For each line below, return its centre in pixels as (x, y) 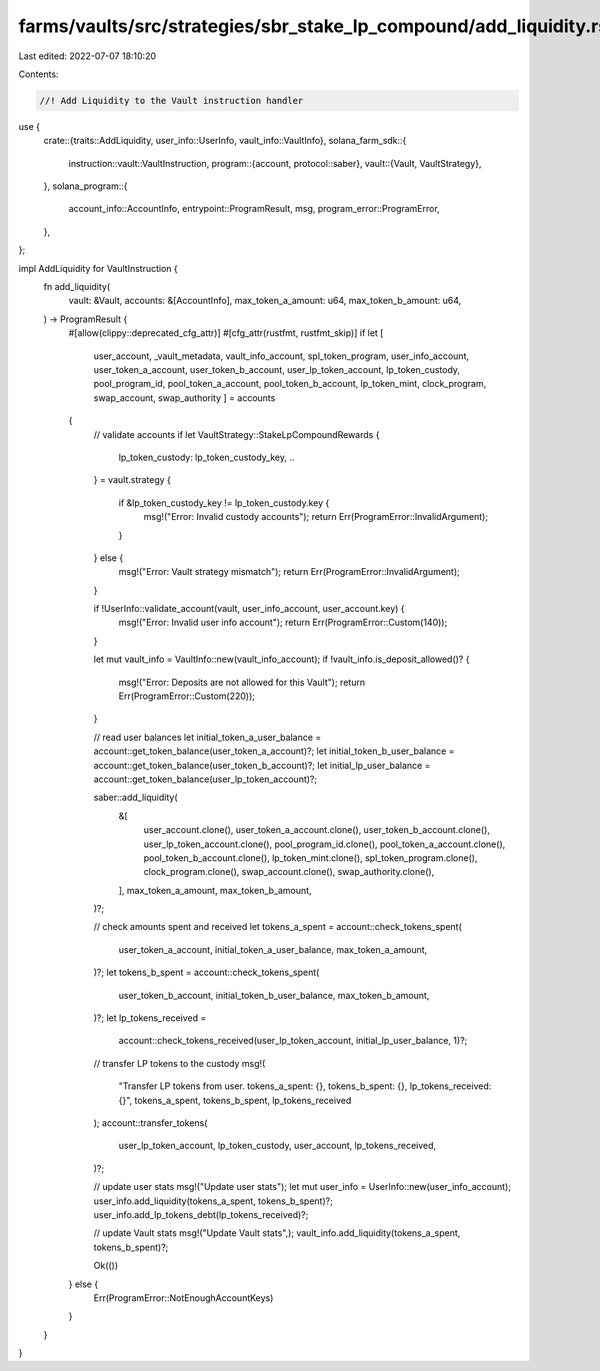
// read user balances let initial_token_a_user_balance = (207, 737)
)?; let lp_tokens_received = (150, 1018)
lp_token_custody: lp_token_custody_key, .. (206, 457)
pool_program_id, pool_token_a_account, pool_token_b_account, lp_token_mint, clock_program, (290, 384)
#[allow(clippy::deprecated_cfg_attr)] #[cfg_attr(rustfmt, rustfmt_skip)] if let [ (226, 333)
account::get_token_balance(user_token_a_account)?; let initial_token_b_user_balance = (274, 751)
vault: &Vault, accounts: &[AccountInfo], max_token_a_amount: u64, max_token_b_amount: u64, (265, 301)
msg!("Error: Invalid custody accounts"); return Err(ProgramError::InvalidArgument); (316, 517)
